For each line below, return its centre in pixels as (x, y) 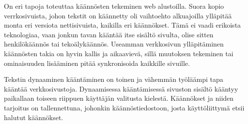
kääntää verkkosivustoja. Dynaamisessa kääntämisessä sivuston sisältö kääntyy (121, 88)
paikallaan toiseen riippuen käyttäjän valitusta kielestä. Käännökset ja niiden (119, 98)
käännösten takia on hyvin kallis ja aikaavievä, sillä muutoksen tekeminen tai (119, 53)
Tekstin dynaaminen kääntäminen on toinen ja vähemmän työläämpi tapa (114, 79)
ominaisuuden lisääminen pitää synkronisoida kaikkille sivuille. (97, 63)
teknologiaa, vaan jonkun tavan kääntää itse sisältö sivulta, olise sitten (109, 34)
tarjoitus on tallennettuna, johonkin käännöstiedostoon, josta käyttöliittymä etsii (124, 107)
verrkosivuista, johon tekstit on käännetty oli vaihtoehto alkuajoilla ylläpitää (118, 15)
